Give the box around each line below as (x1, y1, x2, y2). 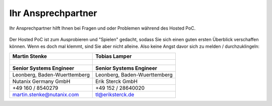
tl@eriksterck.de (95, 91, 134, 98)
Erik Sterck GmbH (95, 78, 138, 85)
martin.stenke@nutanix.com (12, 91, 79, 98)
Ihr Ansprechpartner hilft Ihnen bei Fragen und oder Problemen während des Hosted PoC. (9, 25, 196, 31)
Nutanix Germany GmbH (12, 78, 71, 85)
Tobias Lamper (95, 53, 132, 60)
